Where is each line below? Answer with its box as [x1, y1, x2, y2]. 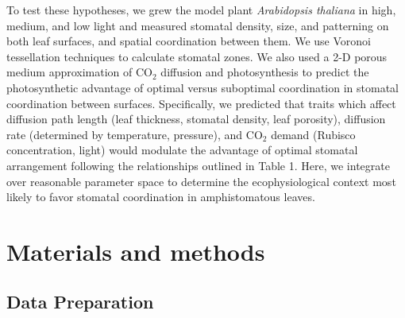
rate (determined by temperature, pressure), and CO [6, 126, 263, 142]
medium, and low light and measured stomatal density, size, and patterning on [6, 17, 389, 33]
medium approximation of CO [6, 64, 153, 80]
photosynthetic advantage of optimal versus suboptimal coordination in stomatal [6, 79, 399, 95]
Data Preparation [6, 289, 154, 314]
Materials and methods [6, 235, 265, 267]
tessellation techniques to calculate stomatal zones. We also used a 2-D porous [6, 48, 388, 64]
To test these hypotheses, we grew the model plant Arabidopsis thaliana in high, [6, 2, 396, 17]
